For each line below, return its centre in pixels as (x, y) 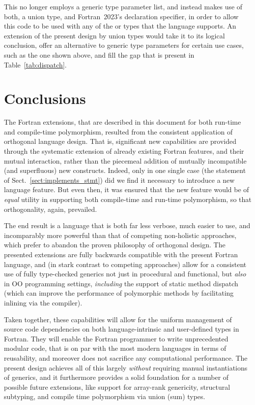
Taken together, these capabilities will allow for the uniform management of (118, 319)
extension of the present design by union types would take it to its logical (114, 35)
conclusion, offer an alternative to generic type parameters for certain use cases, (124, 45)
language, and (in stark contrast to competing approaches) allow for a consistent (125, 264)
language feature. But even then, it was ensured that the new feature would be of (127, 189)
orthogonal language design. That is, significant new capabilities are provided (120, 141)
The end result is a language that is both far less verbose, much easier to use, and (127, 225)
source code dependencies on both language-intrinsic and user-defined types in (122, 329)
